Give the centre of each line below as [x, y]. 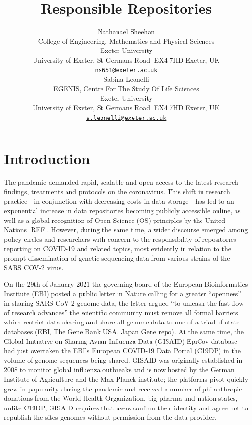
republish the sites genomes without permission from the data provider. [110, 417]
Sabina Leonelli [126, 79]
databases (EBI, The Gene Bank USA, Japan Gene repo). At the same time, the [124, 331]
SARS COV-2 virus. [34, 267]
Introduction [47, 159]
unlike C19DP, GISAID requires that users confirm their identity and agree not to [126, 407]
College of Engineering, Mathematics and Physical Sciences [126, 41]
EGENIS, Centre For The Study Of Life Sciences [126, 88]
